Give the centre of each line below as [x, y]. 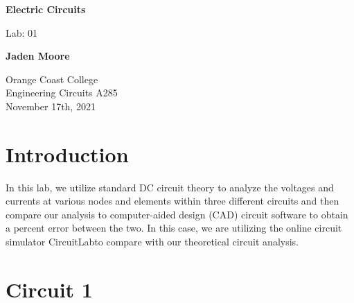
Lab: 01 [22, 32]
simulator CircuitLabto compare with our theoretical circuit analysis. [152, 242]
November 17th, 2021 [51, 106]
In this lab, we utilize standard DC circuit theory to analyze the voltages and [170, 187]
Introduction [67, 154]
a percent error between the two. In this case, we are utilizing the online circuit [174, 228]
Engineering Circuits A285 [62, 93]
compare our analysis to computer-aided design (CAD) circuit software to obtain [177, 214]
